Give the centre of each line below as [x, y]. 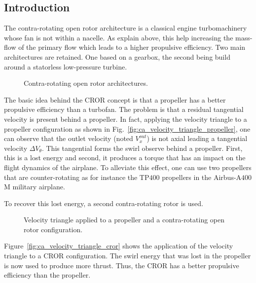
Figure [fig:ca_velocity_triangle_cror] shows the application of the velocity [119, 246]
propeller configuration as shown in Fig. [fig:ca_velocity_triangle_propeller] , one [127, 128]
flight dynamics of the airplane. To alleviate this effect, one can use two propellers [128, 167]
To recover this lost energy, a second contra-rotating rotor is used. [104, 203]
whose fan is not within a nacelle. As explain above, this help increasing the [119, 37]
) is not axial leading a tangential [197, 138]
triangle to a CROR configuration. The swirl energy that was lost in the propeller [128, 256]
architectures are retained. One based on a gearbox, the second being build [117, 56]
